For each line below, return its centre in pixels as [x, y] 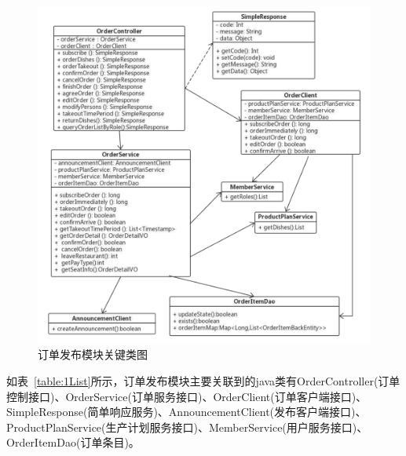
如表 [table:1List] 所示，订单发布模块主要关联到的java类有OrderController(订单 [203, 381]
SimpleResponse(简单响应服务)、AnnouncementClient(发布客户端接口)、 [187, 412]
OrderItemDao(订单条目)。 [73, 442]
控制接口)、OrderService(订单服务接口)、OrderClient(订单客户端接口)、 [187, 396]
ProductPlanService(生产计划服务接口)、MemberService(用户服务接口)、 [187, 427]
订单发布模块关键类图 [93, 354]
